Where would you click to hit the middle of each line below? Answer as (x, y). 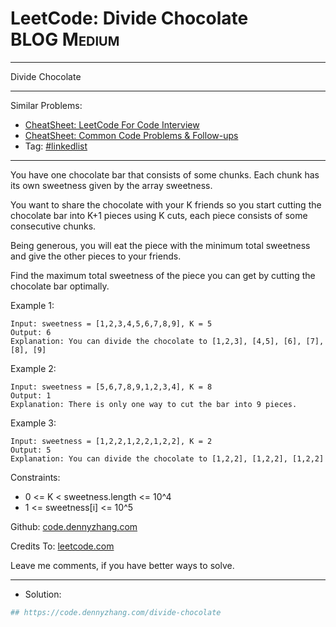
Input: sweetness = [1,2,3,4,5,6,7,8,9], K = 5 (111, 323)
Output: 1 (31, 395)
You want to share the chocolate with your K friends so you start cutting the (166, 204)
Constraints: (35, 477)
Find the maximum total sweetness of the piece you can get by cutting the (163, 275)
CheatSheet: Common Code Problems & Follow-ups (131, 135)
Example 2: (33, 368)
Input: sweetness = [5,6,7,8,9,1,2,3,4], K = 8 (111, 387)
